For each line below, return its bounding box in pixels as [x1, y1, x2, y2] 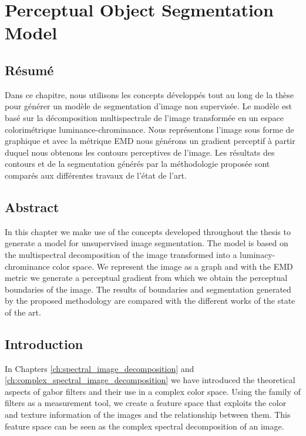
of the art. [5, 306, 41, 318]
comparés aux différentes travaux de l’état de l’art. [5, 169, 187, 181]
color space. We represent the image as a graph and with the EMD [52, 260, 293, 272]
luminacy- [240, 248, 275, 260]
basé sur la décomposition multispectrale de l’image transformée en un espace [5, 111, 284, 123]
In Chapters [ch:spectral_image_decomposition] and [5, 362, 194, 374]
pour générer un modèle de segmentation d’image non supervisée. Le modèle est [5, 100, 292, 112]
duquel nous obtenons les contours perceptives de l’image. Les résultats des [5, 146, 275, 158]
